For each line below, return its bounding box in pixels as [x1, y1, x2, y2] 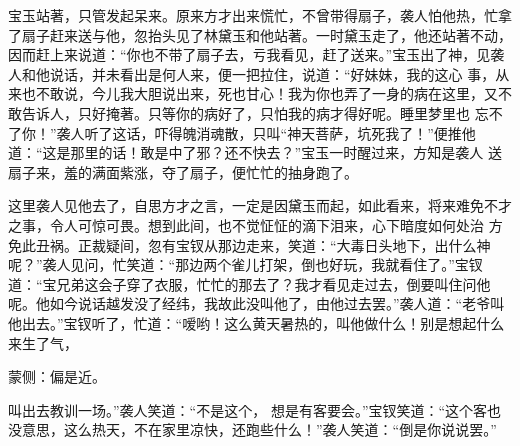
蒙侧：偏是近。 [8, 366, 106, 387]
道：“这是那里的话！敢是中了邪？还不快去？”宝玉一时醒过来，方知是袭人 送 [8, 142, 502, 163]
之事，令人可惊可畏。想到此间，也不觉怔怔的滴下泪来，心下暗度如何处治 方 [8, 214, 503, 235]
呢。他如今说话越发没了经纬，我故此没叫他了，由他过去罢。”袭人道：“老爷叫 [8, 293, 505, 314]
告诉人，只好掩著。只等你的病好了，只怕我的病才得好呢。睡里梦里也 [21, 102, 470, 123]
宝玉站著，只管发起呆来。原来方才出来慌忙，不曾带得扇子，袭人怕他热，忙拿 [8, 5, 512, 25]
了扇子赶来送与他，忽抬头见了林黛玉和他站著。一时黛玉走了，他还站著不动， [8, 24, 512, 45]
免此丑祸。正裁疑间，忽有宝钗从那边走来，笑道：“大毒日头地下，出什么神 [8, 234, 491, 255]
